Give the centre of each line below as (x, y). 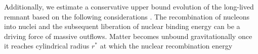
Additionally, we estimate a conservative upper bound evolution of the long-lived (129, 6)
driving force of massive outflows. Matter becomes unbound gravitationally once (128, 36)
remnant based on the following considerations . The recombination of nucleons (127, 16)
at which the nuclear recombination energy (166, 46)
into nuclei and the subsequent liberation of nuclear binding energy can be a (122, 26)
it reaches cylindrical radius (47, 46)
